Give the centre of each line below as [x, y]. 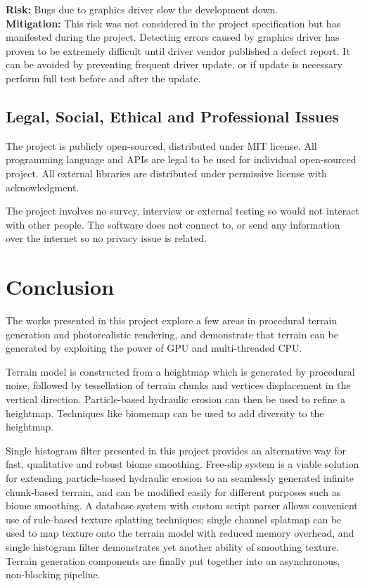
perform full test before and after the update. [103, 78]
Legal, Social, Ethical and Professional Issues [172, 116]
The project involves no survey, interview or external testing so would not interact [182, 211]
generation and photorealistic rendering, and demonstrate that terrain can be [172, 334]
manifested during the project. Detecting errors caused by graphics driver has [173, 37]
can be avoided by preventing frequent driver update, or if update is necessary [174, 64]
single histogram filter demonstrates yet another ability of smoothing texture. [172, 546]
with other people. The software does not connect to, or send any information [173, 224]
